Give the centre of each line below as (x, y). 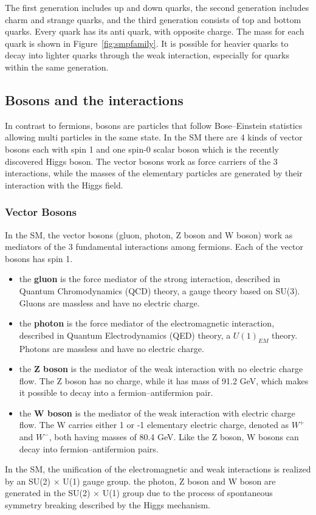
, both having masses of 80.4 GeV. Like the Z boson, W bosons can (174, 437)
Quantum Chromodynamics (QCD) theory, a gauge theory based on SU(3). (160, 290)
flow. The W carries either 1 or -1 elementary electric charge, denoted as (154, 425)
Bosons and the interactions (94, 99)
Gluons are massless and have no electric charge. (109, 302)
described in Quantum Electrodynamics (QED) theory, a (125, 335)
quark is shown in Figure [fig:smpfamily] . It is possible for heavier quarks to (147, 43)
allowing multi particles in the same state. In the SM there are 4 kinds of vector (154, 137)
